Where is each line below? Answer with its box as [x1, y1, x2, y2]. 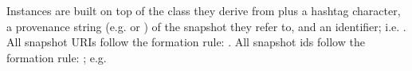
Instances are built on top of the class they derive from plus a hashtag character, [6, 2, 401, 18]
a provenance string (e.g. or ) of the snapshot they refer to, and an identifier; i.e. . [6, 18, 406, 34]
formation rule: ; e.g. [6, 49, 107, 65]
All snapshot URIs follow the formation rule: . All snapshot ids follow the [6, 34, 365, 50]
